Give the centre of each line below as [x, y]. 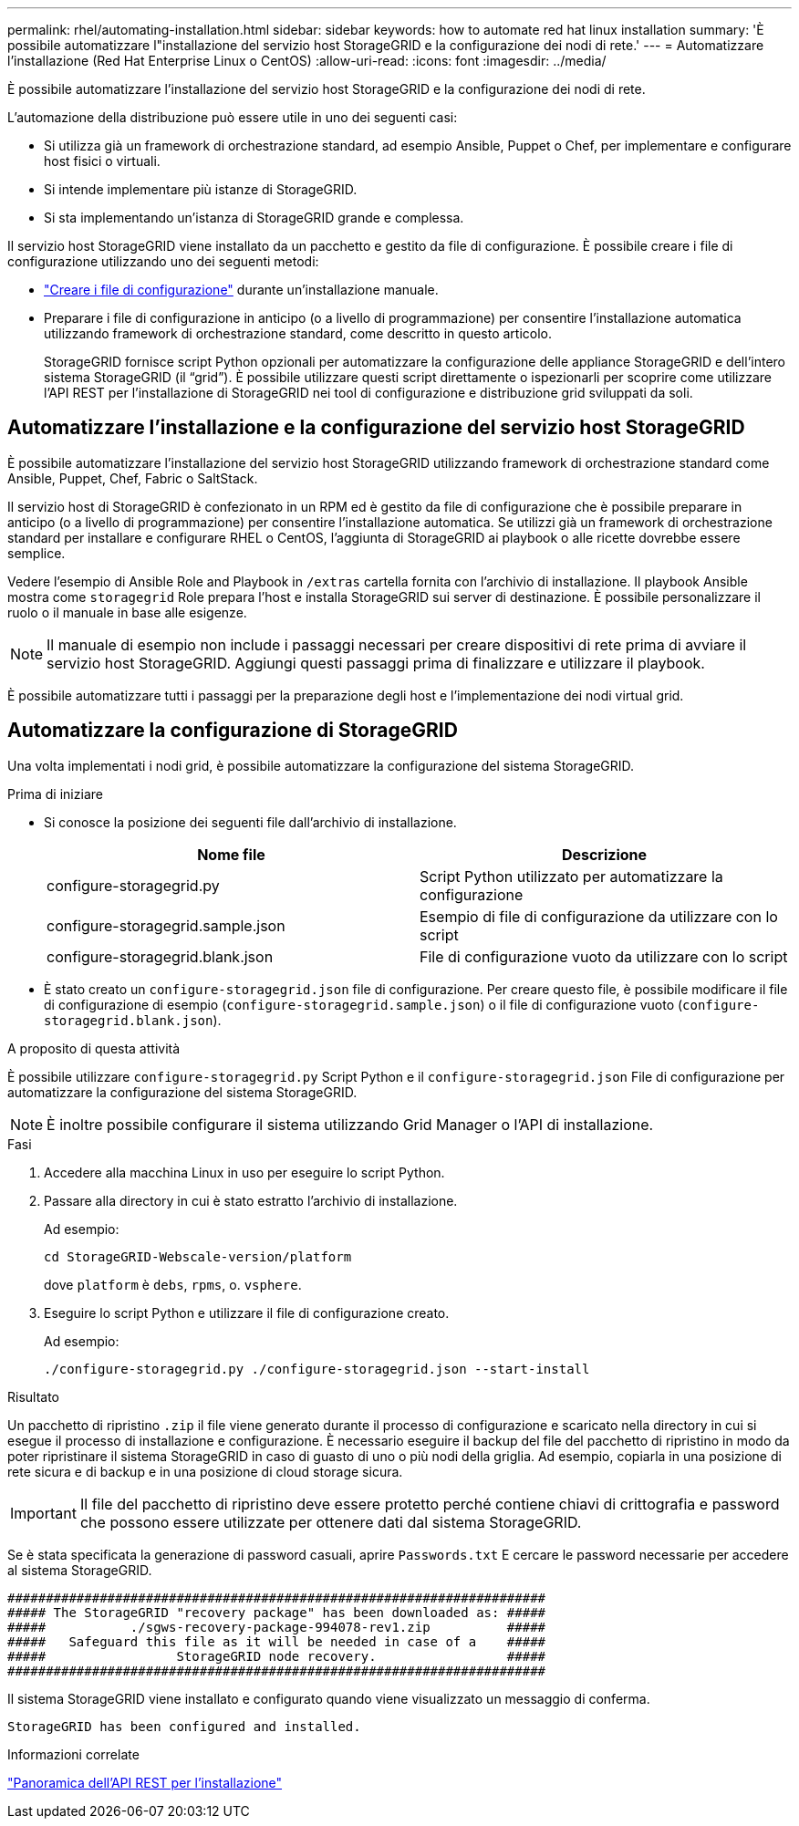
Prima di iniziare [55, 794]
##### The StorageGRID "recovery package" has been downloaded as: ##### [277, 1612]
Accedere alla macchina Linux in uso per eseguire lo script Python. [244, 1172]
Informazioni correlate [73, 1754]
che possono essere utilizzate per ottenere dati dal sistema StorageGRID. [331, 1522]
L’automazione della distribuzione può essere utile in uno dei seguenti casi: [233, 117]
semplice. [36, 553]
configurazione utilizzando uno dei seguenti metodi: [163, 261]
